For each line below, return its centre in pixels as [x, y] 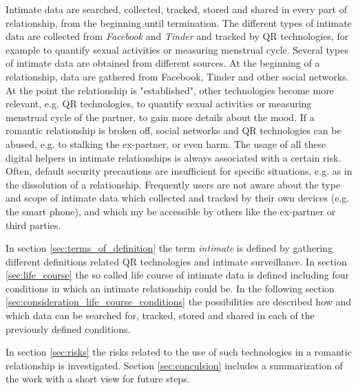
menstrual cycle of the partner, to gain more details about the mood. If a [160, 117]
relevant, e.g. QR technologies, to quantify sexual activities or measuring [159, 104]
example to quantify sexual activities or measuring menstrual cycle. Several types [177, 49]
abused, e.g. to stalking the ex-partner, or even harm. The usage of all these [166, 143]
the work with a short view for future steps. [98, 379]
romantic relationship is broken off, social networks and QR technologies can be [173, 130]
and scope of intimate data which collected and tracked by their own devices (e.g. [178, 198]
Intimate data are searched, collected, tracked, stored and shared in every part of [176, 9]
